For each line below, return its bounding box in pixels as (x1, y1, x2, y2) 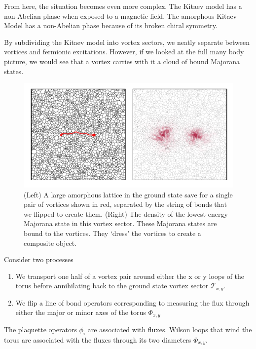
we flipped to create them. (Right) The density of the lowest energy (24, 208, 228, 219)
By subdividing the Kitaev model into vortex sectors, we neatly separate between (4, 37, 250, 47)
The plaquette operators (4, 324, 77, 334)
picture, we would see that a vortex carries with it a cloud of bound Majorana (4, 56, 240, 66)
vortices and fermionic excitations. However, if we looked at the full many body (4, 46, 244, 57)
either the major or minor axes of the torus (15, 307, 146, 317)
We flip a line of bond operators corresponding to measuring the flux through (15, 297, 250, 308)
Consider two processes (4, 254, 73, 265)
